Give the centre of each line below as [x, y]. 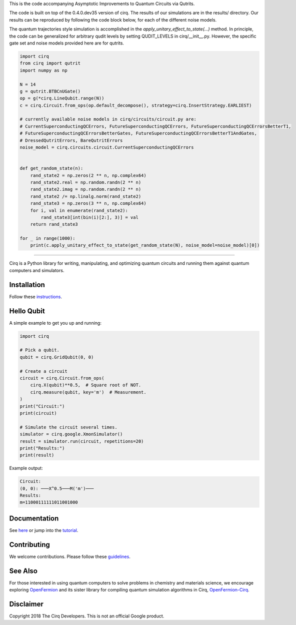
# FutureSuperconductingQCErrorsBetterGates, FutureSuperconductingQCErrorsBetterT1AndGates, [138, 133]
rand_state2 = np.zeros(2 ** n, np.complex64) [88, 175]
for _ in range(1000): [47, 238]
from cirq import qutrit [50, 63]
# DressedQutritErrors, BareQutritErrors [71, 140]
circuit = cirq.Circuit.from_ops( [62, 378]
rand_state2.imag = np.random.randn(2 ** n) [86, 189]
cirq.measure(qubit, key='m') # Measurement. [88, 392]
